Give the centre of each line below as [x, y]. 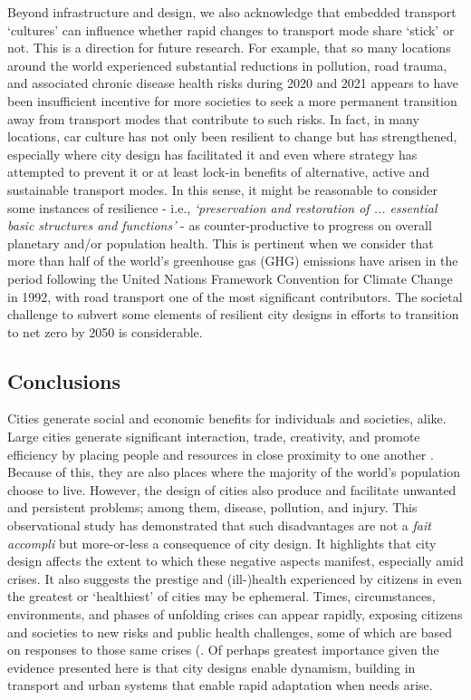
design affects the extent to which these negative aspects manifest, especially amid [235, 561]
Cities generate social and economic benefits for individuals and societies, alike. [227, 418]
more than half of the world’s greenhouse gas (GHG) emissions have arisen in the [233, 261]
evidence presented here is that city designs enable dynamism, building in [211, 667]
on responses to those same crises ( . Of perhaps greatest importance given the [223, 650]
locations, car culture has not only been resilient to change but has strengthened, [232, 136]
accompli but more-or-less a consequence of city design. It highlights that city [222, 543]
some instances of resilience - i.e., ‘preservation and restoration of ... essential [222, 207]
